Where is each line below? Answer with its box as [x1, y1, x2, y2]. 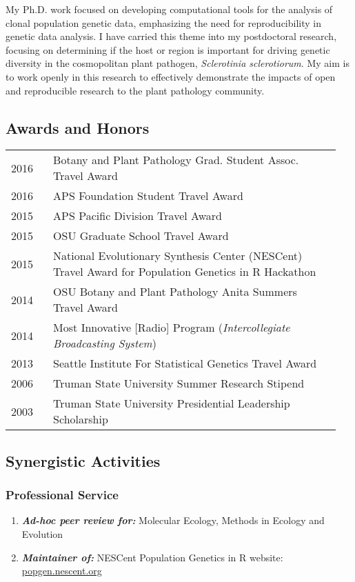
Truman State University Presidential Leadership [53, 395, 290, 412]
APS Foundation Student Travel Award [53, 188, 243, 204]
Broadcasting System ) [53, 335, 156, 352]
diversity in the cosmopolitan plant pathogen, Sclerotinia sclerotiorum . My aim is [6, 56, 349, 70]
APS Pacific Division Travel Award [53, 208, 222, 224]
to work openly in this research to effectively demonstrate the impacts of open [6, 69, 336, 83]
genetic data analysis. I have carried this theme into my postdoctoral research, [6, 29, 337, 43]
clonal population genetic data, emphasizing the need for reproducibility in [6, 15, 321, 30]
